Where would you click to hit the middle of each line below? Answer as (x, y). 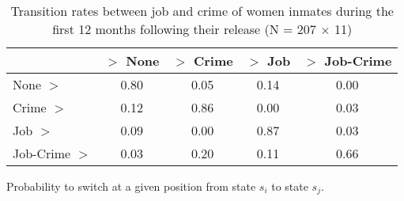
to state (290, 186)
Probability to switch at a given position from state (131, 186)
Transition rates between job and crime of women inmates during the (202, 11)
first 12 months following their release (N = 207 (184, 29)
